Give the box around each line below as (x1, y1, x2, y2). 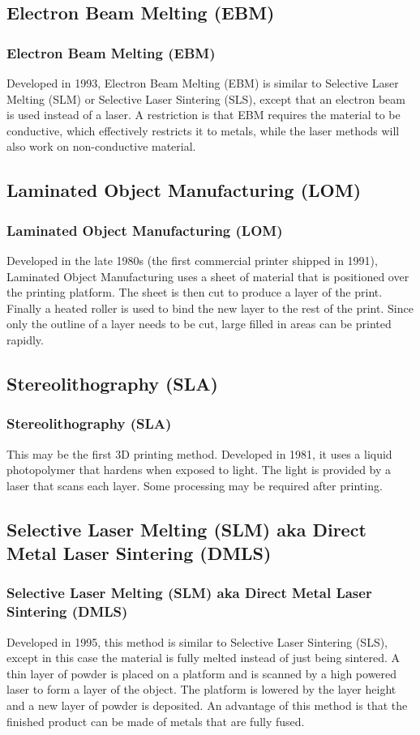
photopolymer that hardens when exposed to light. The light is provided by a (6, 461, 392, 478)
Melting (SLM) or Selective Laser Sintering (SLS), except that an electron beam (6, 90, 405, 107)
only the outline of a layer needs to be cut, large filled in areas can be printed (6, 315, 392, 332)
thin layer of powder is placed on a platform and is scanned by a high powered (6, 664, 397, 682)
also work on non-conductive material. (6, 138, 196, 155)
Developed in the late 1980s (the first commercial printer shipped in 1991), (6, 251, 378, 268)
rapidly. (6, 331, 44, 348)
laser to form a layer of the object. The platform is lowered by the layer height (6, 681, 396, 698)
